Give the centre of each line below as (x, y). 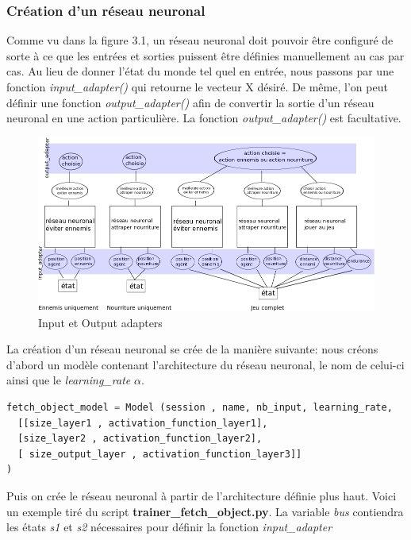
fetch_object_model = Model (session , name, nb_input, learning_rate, (200, 407)
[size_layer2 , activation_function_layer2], (140, 439)
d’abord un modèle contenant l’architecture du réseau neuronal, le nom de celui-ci (205, 364)
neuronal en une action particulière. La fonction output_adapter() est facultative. (204, 118)
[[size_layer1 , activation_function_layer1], (143, 423)
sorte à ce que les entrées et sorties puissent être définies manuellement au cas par (205, 55)
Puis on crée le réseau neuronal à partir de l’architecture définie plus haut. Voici (202, 495)
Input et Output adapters (100, 322)
